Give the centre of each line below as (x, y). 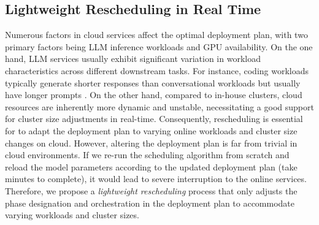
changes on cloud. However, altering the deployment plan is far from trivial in (151, 143)
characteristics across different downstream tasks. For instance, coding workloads (157, 70)
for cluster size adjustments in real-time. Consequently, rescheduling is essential (154, 119)
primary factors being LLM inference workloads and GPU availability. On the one (159, 46)
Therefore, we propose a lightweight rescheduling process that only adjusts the (151, 190)
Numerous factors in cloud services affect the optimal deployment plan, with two (156, 35)
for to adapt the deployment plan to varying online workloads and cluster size (151, 130)
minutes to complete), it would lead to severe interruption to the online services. (156, 179)
